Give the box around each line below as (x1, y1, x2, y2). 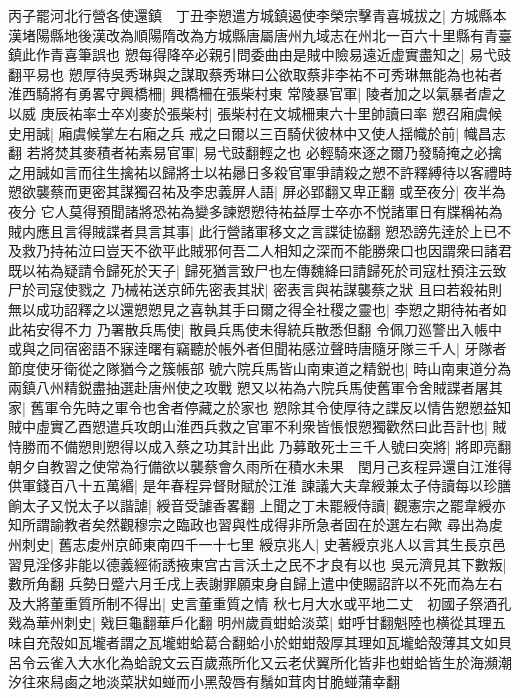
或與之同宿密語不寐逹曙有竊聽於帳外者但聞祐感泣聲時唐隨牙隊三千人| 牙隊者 (8, 338, 507, 359)
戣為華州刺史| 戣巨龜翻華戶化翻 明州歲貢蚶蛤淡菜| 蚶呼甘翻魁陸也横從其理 (8, 612, 492, 633)
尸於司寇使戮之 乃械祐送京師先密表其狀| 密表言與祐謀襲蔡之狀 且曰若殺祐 (8, 279, 488, 300)
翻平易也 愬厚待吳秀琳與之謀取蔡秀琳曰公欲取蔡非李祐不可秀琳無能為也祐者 (8, 63, 503, 84)
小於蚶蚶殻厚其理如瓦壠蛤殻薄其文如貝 (259, 632, 512, 652)
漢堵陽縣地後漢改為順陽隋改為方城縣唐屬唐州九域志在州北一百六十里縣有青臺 (8, 24, 512, 45)
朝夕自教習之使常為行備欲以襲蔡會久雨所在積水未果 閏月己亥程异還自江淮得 (8, 455, 512, 476)
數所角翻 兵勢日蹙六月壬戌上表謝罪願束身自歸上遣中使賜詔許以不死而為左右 (8, 573, 503, 594)
